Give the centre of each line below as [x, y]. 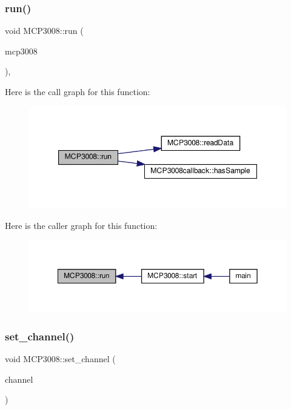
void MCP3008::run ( [44, 31]
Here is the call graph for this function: [78, 91]
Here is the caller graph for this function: [81, 226]
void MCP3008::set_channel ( [60, 358]
